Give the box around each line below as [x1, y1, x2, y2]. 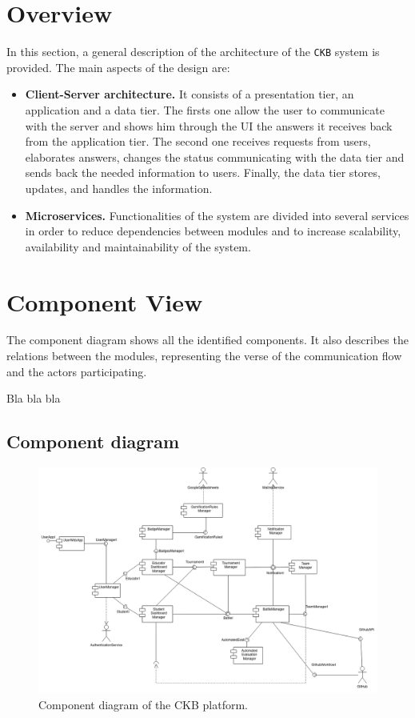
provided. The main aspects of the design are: [6, 58, 230, 75]
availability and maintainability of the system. [25, 238, 251, 255]
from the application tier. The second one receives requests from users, [25, 133, 371, 150]
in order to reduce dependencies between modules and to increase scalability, [25, 223, 401, 239]
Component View [6, 285, 203, 318]
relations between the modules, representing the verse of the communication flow [6, 347, 402, 364]
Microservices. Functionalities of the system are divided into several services [25, 207, 409, 223]
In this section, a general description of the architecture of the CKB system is [6, 43, 380, 60]
